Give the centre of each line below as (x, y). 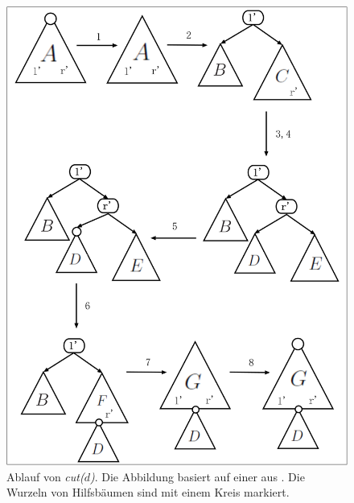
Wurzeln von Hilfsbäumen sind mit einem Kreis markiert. (148, 492)
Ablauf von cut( (45, 476)
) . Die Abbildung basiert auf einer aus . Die (197, 476)
